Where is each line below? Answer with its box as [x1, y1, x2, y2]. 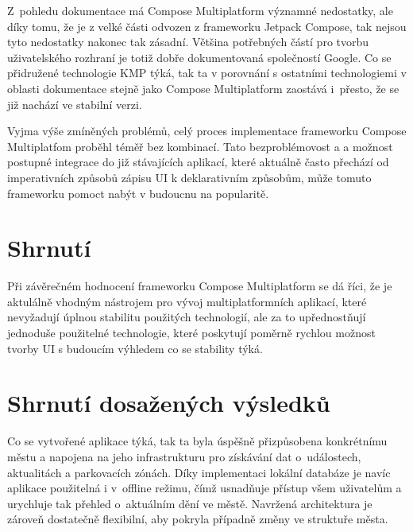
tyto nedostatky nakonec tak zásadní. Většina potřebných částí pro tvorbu [7, 33, 369, 50]
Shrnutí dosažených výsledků [7, 386, 330, 419]
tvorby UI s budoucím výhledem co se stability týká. [7, 340, 263, 356]
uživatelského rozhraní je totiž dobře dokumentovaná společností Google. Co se [7, 49, 392, 65]
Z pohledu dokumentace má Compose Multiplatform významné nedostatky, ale [7, 2, 393, 18]
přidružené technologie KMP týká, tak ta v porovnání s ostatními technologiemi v [7, 64, 407, 81]
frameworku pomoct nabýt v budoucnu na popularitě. [7, 184, 269, 201]
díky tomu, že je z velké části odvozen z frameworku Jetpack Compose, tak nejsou [7, 17, 407, 34]
